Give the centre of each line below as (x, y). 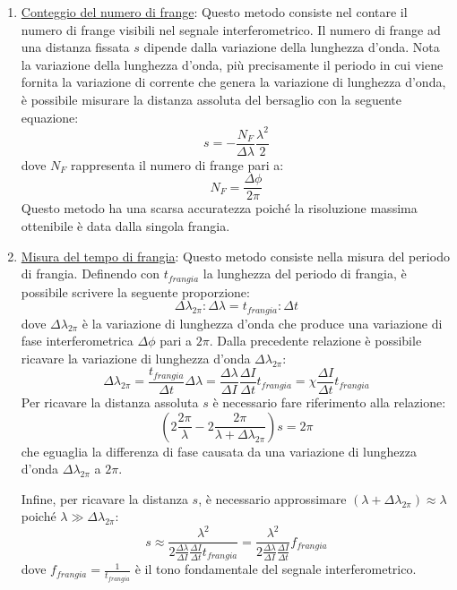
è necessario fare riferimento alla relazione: (329, 402)
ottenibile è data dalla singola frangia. (125, 225)
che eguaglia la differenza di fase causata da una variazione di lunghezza (219, 451)
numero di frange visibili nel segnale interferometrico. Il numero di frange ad (231, 29)
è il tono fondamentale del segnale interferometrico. (276, 569)
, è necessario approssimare (272, 498)
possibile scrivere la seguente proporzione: (135, 291)
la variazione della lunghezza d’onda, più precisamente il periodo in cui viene (232, 64)
